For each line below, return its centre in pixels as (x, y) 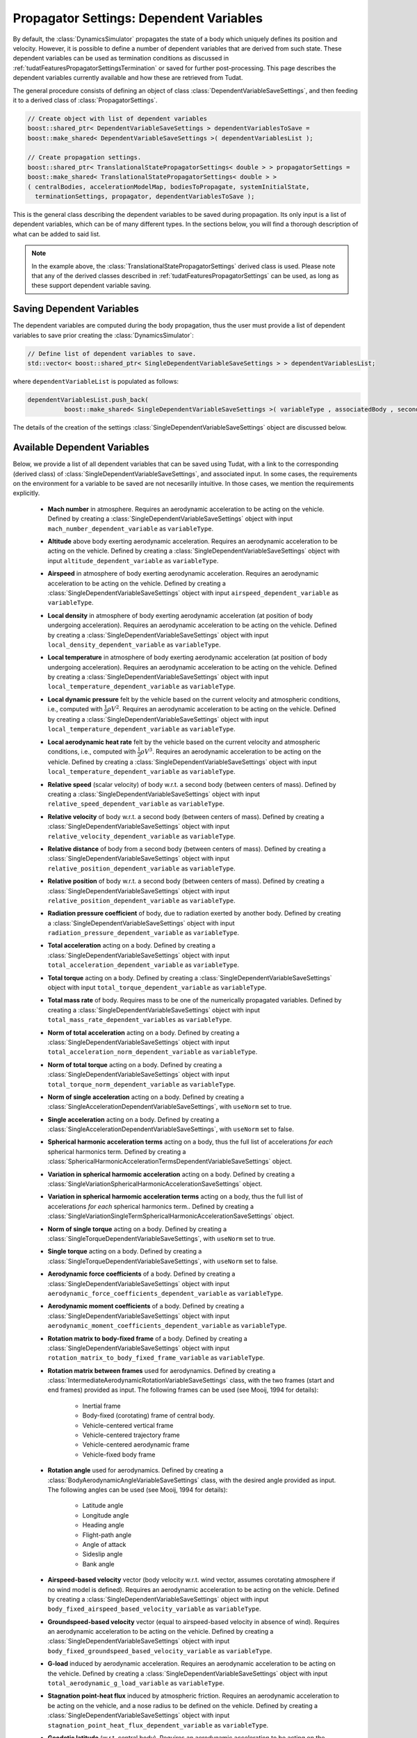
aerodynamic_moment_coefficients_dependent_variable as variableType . (167, 1326)
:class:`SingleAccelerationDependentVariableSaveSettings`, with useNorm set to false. (171, 1129)
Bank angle (98, 1564)
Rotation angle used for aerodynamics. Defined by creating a (136, 1470)
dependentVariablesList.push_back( (88, 399)
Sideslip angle (103, 1554)
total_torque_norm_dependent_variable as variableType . (141, 1084)
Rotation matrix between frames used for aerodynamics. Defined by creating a (162, 1370)
